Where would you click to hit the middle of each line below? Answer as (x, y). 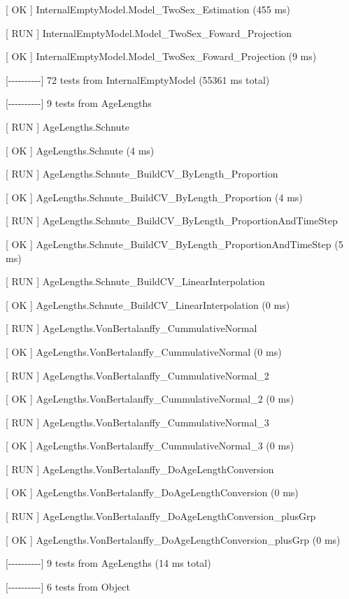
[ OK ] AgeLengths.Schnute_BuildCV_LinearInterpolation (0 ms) (148, 304)
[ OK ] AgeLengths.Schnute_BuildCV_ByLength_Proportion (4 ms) (154, 197)
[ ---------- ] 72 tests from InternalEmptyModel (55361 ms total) (138, 79)
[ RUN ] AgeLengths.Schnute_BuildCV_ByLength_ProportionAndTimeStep (172, 221)
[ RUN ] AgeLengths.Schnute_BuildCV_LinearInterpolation (135, 281)
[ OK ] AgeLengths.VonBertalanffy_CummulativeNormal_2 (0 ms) (150, 399)
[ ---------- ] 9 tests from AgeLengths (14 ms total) (108, 563)
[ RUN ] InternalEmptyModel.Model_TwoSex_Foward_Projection (149, 33)
